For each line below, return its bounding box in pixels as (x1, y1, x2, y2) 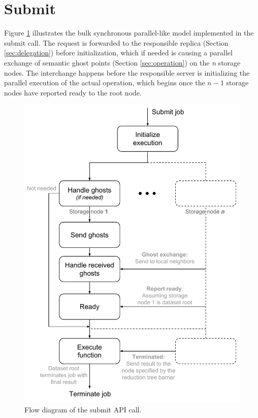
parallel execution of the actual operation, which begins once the (4, 77, 205, 88)
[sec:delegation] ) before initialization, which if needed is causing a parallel (4, 47, 233, 58)
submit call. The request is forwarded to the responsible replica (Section (4, 37, 229, 48)
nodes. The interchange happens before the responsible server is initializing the (4, 67, 250, 78)
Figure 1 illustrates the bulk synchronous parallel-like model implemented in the (4, 27, 254, 38)
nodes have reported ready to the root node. (4, 87, 142, 98)
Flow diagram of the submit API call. (24, 404, 142, 414)
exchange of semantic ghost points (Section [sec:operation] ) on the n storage (4, 57, 241, 68)
